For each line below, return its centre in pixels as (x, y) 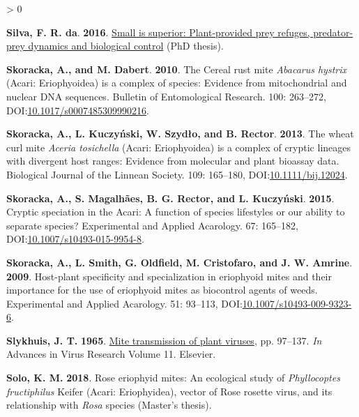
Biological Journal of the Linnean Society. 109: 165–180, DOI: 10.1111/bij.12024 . (177, 174)
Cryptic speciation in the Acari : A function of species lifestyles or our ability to (176, 212)
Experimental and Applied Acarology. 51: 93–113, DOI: (124, 303)
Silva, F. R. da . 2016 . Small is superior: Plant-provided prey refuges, (158, 32)
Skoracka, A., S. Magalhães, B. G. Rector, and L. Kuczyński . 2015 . (170, 198)
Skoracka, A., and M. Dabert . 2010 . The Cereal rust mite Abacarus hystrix (176, 69)
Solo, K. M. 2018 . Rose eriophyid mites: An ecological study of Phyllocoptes (173, 378)
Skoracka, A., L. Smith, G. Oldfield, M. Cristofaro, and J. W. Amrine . (179, 262)
